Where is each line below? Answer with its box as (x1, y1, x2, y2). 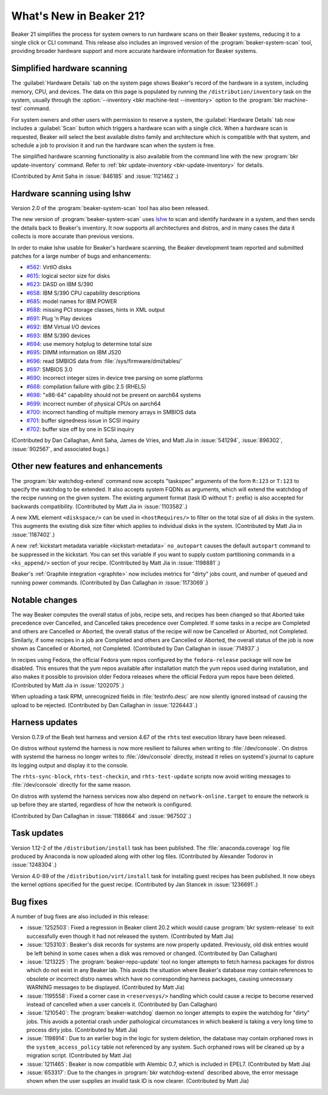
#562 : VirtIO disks (26, 264, 72, 271)
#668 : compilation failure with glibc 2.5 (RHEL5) (26, 382, 146, 390)
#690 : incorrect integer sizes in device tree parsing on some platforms (26, 375, 203, 382)
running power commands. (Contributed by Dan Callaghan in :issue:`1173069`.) (11, 579, 209, 586)
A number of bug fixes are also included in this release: (11, 913, 149, 920)
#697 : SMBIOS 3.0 (26, 366, 73, 373)
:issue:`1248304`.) (11, 861, 57, 868)
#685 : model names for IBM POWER (26, 297, 117, 305)
